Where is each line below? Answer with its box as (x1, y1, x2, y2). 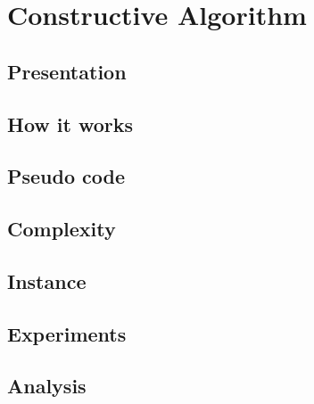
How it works (7, 110, 134, 137)
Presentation (7, 57, 127, 85)
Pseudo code (7, 162, 126, 190)
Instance (7, 267, 87, 294)
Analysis (7, 372, 87, 400)
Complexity (7, 215, 116, 243)
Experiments (7, 319, 127, 347)
